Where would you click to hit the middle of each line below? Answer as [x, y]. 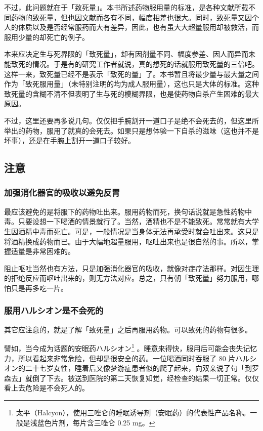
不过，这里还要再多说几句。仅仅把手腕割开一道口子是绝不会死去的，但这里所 [131, 120]
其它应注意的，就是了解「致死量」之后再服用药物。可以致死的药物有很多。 [128, 329]
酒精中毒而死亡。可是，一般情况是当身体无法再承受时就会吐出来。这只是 [138, 231]
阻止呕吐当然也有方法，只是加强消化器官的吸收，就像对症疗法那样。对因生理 [131, 268]
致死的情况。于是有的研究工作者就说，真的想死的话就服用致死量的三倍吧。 [135, 63]
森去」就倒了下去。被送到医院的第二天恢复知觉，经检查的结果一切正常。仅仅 [131, 378]
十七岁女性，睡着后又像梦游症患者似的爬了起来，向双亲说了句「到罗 [145, 368]
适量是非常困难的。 [43, 251]
